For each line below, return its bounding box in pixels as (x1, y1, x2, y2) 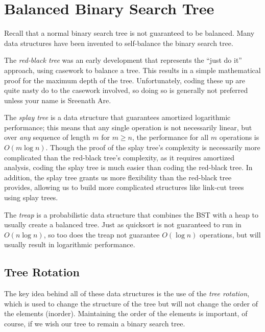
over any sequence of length (4, 132, 90, 143)
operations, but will (200, 229, 261, 240)
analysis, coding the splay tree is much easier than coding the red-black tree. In (4, 162, 253, 173)
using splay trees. (4, 192, 58, 203)
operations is (219, 132, 259, 143)
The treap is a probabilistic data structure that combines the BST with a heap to (4, 209, 258, 220)
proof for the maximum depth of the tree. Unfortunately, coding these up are (4, 75, 246, 85)
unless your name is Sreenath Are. (4, 94, 111, 105)
